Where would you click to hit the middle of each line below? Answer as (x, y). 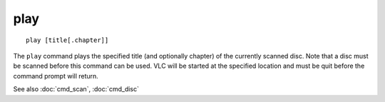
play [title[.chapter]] (67, 40)
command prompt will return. (56, 76)
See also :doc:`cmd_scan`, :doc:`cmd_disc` (76, 89)
